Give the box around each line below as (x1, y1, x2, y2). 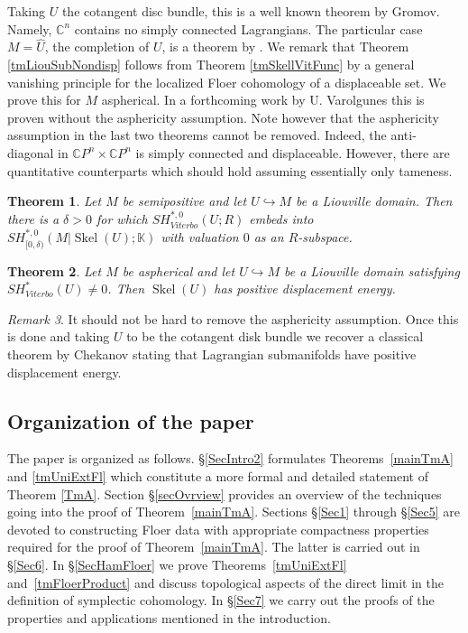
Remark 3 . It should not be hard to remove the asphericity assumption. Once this (7, 309, 459, 328)
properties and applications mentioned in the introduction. (7, 608, 331, 627)
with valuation (161, 228, 239, 247)
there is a (7, 209, 60, 228)
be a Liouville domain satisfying (283, 261, 460, 280)
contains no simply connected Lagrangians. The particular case (74, 19, 423, 38)
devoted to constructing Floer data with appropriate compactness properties (7, 519, 429, 538)
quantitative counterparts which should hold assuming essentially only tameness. (7, 161, 453, 180)
